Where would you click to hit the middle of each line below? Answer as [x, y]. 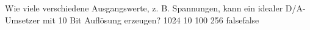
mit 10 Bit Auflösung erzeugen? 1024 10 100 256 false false [151, 19]
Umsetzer [23, 19]
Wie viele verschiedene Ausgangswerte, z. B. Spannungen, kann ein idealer [144, 8]
